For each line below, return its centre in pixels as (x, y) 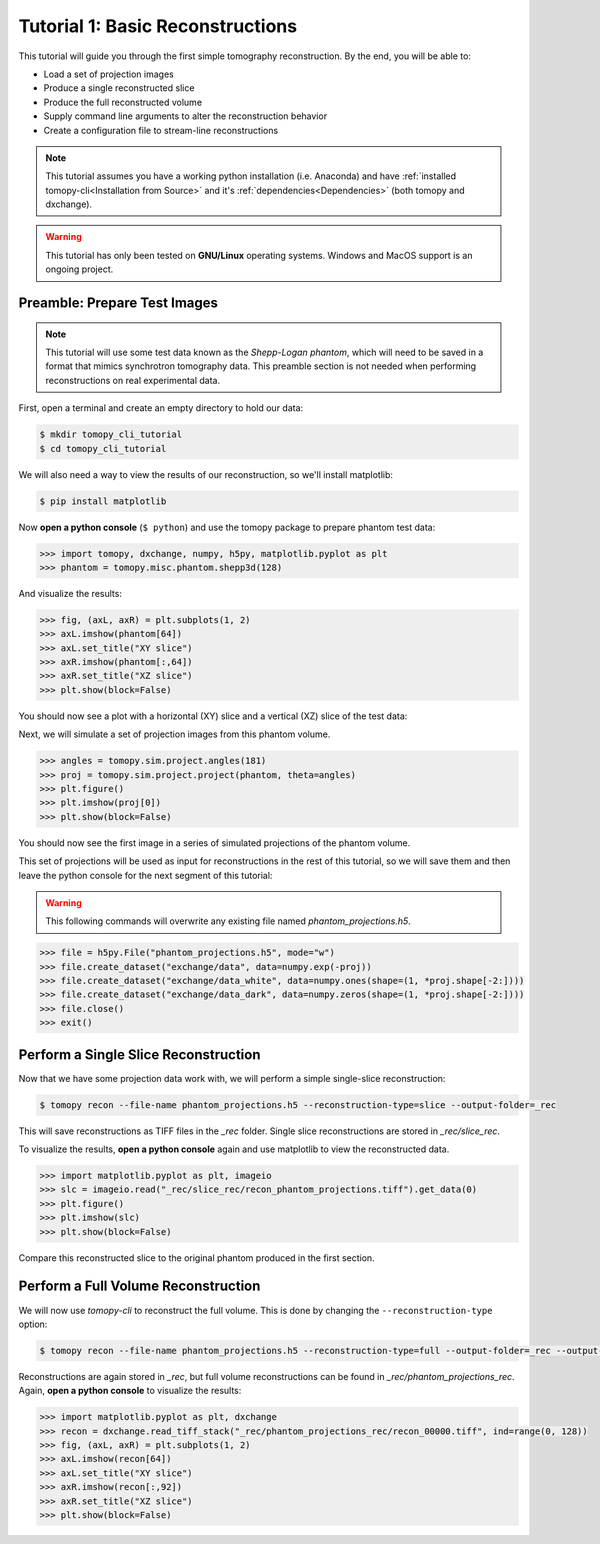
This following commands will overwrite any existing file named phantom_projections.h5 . (228, 921)
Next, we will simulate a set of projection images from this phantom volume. (174, 734)
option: (33, 1324)
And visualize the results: (70, 593)
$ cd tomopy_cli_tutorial (103, 448)
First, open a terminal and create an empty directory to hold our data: (161, 408)
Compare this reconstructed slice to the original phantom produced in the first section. (196, 1257)
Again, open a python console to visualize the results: (130, 1391)
